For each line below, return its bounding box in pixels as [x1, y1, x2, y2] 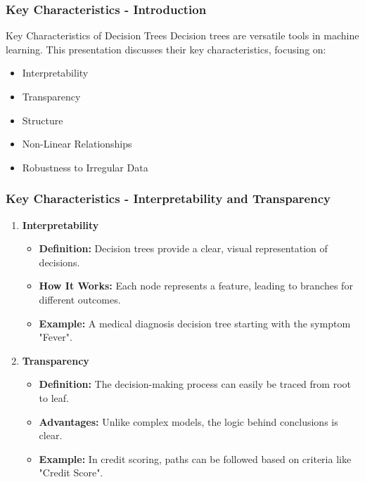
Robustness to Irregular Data [22, 159, 148, 174]
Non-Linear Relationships [22, 136, 132, 151]
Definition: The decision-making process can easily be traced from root [39, 377, 351, 391]
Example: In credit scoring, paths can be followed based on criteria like [39, 451, 352, 466]
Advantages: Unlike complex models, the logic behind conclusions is [39, 414, 338, 429]
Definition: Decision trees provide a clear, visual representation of [39, 241, 328, 256]
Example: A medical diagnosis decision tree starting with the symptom [39, 315, 351, 330]
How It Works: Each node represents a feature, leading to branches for [39, 278, 353, 293]
